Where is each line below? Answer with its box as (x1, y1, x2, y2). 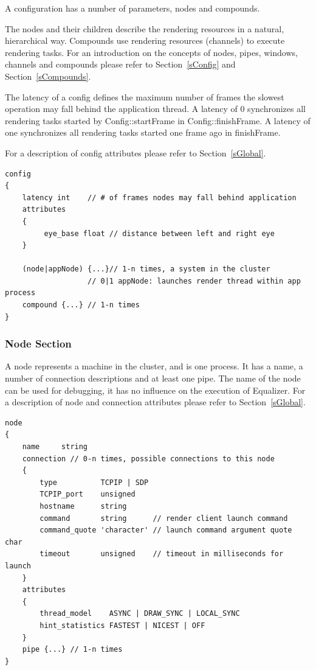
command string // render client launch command (39, 514, 288, 523)
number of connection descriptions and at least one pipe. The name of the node (5, 372, 301, 385)
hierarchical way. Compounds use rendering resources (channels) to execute (5, 34, 285, 47)
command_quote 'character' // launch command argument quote (39, 526, 292, 535)
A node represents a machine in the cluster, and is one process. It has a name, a (5, 360, 303, 372)
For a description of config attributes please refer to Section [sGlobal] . (5, 146, 266, 159)
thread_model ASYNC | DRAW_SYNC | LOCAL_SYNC (39, 609, 240, 618)
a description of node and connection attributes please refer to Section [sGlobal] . (5, 396, 306, 408)
